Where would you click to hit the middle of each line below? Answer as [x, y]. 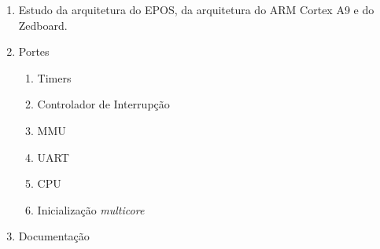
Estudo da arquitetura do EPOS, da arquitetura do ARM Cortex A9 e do [196, 9]
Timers [54, 77]
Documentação [54, 236]
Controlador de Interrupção [103, 104]
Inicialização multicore [91, 209]
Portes [34, 51]
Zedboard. [43, 25]
